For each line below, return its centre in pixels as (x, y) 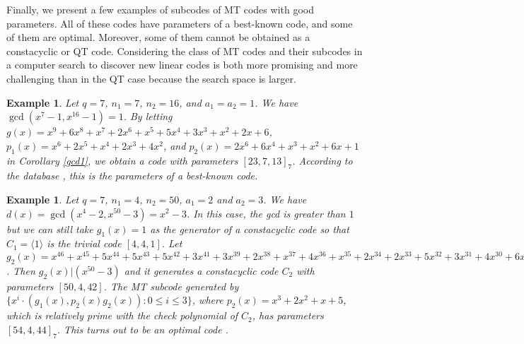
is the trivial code (84, 243)
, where (208, 300)
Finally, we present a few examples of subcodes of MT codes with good (160, 9)
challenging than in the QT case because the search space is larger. (151, 78)
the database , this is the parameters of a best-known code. (132, 176)
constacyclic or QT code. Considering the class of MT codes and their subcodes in (185, 51)
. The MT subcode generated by (171, 286)
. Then (21, 270)
